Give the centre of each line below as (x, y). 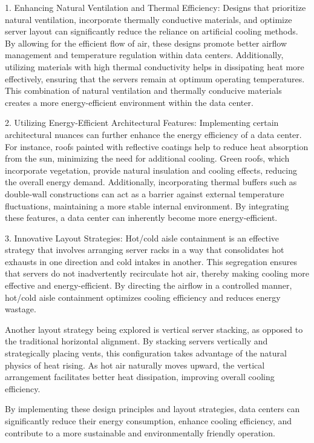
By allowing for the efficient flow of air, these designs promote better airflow (146, 43)
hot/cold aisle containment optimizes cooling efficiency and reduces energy (143, 297)
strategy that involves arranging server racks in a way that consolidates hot (145, 250)
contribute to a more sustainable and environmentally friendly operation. (140, 432)
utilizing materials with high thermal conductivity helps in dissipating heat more (155, 66)
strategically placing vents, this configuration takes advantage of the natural (146, 353)
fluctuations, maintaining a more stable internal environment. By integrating (147, 205)
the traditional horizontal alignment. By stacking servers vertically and (136, 341)
